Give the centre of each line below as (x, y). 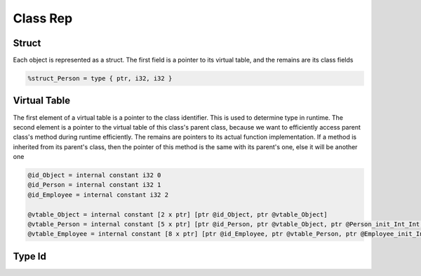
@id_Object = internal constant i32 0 (94, 175)
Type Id (30, 256)
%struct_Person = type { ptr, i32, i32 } (100, 78)
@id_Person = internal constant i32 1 (94, 185)
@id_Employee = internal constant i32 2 (98, 195)
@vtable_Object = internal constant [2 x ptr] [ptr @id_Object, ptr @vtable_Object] (178, 214)
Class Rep (43, 18)
